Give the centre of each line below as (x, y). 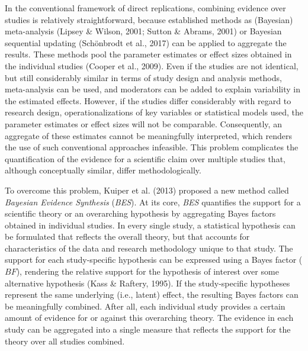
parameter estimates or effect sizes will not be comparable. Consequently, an (143, 123)
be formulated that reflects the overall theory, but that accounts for (127, 236)
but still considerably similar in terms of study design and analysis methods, (143, 77)
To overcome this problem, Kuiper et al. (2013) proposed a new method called (147, 190)
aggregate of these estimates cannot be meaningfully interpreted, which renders (149, 135)
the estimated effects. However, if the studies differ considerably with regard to (148, 100)
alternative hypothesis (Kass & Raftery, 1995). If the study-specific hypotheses (147, 283)
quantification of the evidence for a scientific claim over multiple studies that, (145, 158)
